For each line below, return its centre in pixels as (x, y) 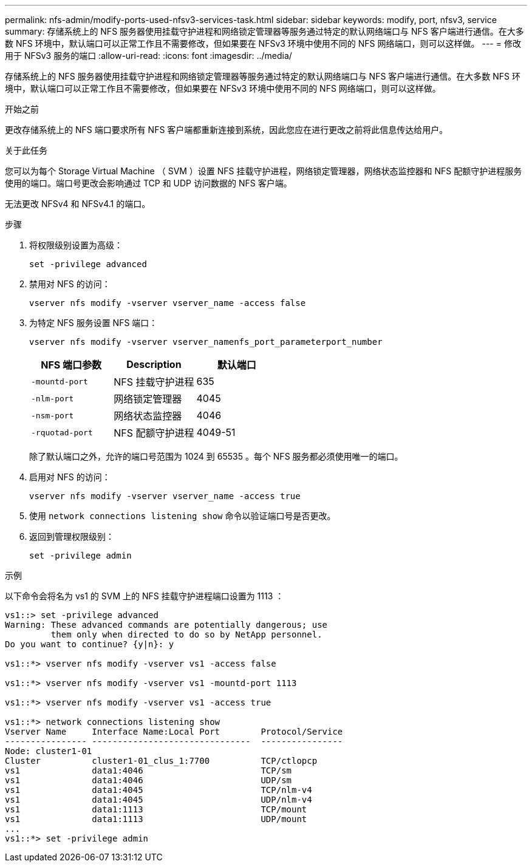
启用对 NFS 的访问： (70, 477)
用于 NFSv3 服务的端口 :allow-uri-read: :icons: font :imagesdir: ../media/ (148, 56)
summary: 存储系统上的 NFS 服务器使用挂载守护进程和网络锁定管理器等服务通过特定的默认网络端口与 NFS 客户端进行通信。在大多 (264, 31)
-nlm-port (53, 398)
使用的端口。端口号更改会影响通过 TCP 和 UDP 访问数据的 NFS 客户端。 (148, 183)
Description (154, 364)
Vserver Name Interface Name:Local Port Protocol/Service (174, 732)
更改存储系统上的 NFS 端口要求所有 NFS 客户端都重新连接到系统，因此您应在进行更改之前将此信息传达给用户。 (227, 130)
